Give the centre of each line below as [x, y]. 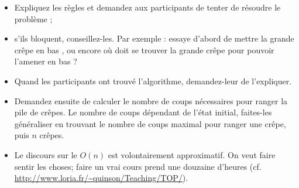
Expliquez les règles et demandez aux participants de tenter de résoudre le [147, 7]
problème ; [33, 18]
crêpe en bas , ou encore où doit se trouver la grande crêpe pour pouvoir [144, 49]
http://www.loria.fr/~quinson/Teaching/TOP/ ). [101, 178]
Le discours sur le [46, 154]
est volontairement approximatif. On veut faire [192, 154]
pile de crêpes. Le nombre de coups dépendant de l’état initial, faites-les [143, 112]
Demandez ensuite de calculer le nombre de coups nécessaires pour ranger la [151, 100]
